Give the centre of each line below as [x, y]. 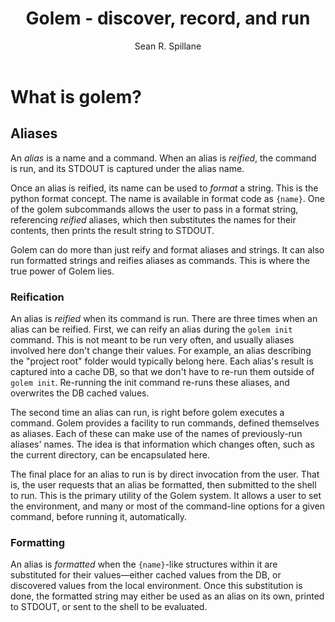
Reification [37, 297]
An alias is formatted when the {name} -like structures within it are [144, 564]
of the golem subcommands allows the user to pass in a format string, [154, 209]
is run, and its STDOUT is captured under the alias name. [127, 168]
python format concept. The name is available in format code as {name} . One [167, 198]
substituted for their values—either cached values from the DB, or [146, 575]
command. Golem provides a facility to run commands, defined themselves [165, 423]
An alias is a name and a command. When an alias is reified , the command [163, 158]
